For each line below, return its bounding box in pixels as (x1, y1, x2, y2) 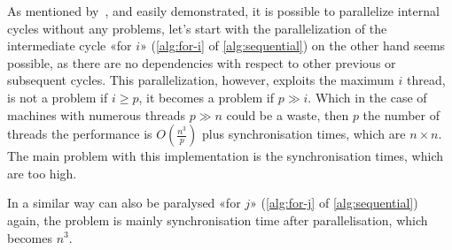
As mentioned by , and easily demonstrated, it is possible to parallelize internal (7, 2, 440, 19)
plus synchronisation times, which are (202, 125, 406, 143)
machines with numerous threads (7, 105, 185, 124)
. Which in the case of (308, 87, 427, 106)
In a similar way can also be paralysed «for (7, 193, 241, 212)
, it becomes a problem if (138, 87, 275, 106)
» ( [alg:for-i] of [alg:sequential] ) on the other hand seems (139, 36, 446, 55)
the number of (362, 105, 440, 124)
